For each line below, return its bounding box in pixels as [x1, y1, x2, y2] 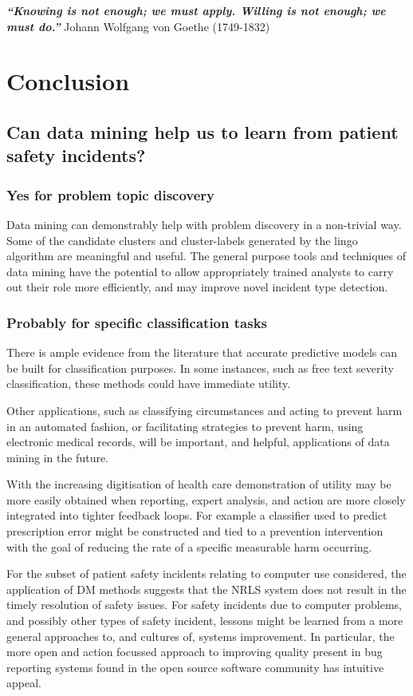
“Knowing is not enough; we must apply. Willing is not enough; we [6, 2, 386, 18]
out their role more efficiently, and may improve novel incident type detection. [6, 279, 388, 295]
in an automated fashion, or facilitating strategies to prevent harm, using [6, 417, 364, 434]
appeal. [6, 674, 41, 691]
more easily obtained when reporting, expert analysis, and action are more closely [6, 491, 406, 508]
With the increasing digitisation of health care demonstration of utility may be [6, 476, 391, 492]
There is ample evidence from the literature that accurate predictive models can [6, 344, 397, 361]
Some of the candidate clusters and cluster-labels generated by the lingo [6, 231, 358, 248]
